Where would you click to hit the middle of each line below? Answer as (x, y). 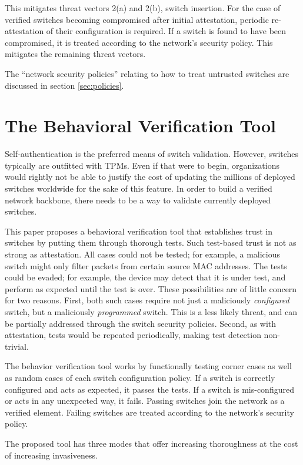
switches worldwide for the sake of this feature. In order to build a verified (139, 188)
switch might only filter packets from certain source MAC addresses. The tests (146, 265)
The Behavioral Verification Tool (141, 126)
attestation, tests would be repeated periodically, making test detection (133, 335)
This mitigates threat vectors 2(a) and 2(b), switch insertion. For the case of (143, 8)
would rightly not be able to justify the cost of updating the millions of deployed (150, 177)
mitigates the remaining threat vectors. (75, 54)
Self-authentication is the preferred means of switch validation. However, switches (152, 154)
